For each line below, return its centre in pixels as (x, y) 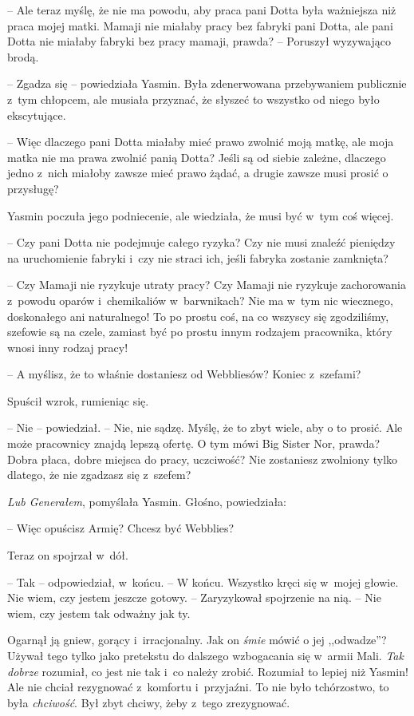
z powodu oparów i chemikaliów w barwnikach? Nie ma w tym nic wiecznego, (200, 300)
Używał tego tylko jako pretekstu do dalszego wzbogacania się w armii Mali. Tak (205, 655)
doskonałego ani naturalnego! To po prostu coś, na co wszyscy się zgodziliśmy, (198, 316)
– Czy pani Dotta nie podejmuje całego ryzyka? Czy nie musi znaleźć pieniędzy (201, 242)
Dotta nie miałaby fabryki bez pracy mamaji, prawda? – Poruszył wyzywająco (199, 41)
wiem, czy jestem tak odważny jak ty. (99, 613)
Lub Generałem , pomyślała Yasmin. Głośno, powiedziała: (147, 501)
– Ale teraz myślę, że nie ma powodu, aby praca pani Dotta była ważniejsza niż (202, 10)
